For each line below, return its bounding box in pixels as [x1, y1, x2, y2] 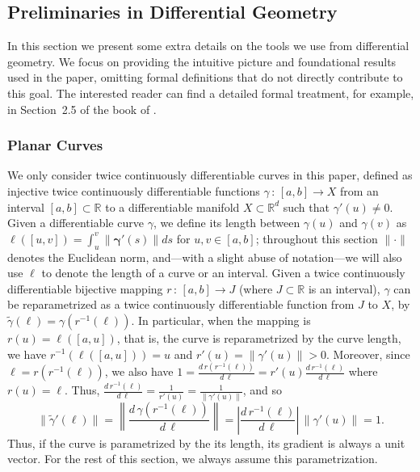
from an [340, 182, 379, 199]
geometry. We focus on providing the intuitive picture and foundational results [7, 53, 397, 70]
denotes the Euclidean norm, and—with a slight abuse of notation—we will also [7, 248, 402, 265]
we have [7, 345, 47, 362]
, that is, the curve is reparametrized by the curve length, [116, 329, 401, 346]
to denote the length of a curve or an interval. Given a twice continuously [41, 264, 405, 281]
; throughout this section [255, 230, 378, 247]
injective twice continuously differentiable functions [7, 182, 260, 199]
